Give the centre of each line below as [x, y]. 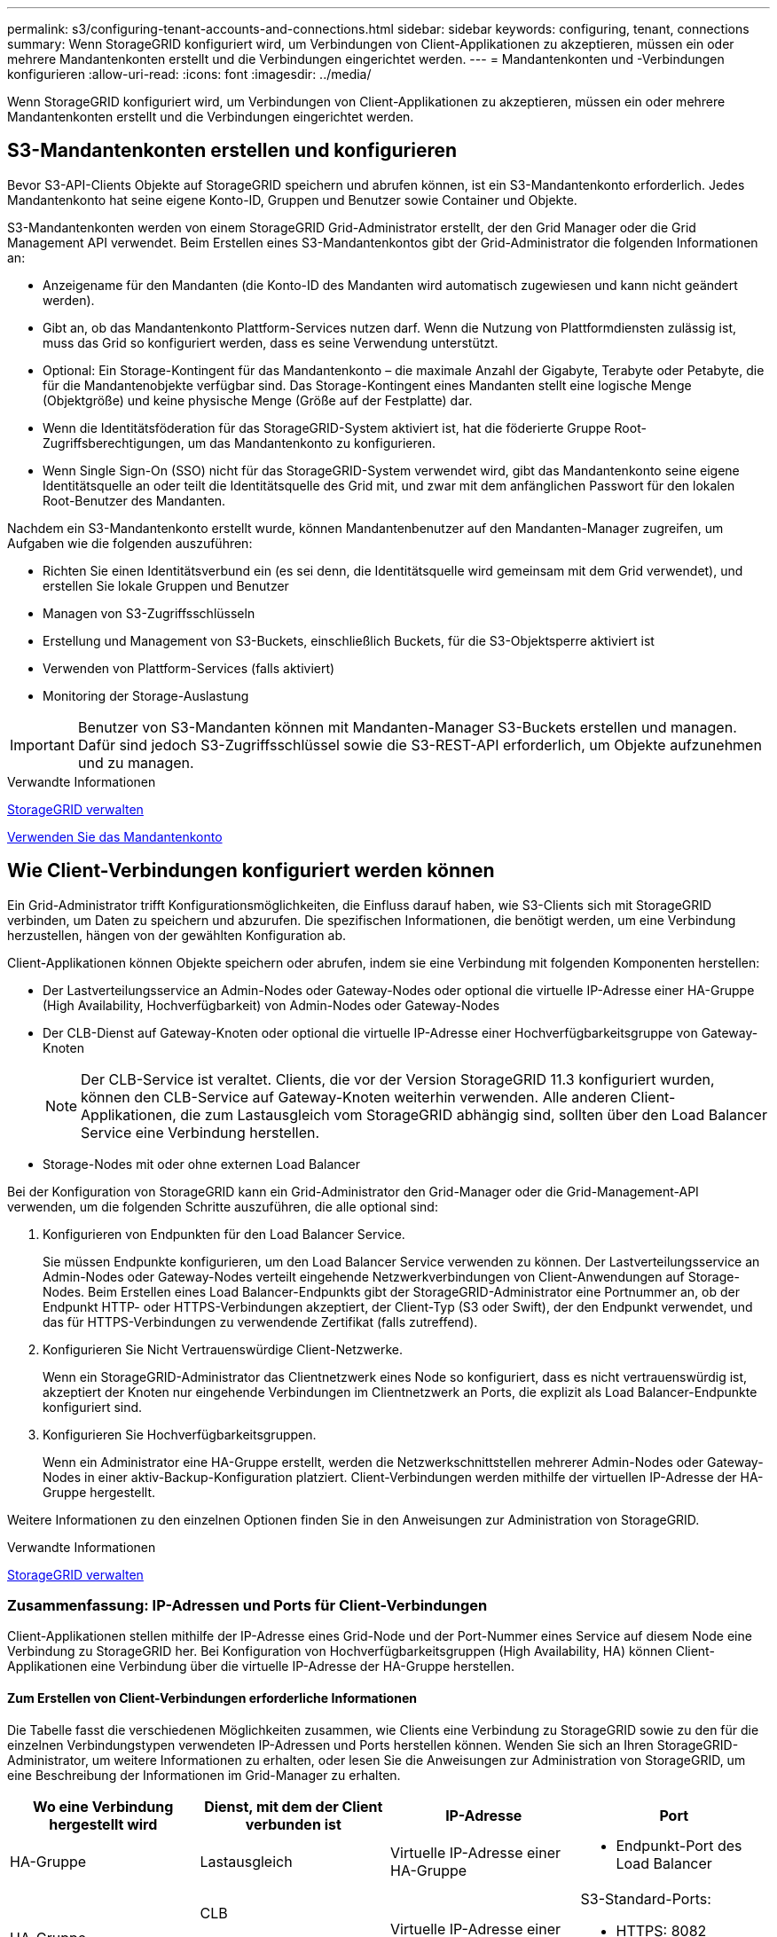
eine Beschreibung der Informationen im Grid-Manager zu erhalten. [204, 1775]
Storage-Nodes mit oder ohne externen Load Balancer [201, 1164]
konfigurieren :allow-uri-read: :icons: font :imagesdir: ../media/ [189, 74]
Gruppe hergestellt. [99, 1492]
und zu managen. [136, 762]
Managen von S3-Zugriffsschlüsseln [149, 613]
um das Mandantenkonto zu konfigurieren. [311, 443]
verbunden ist [293, 1824]
